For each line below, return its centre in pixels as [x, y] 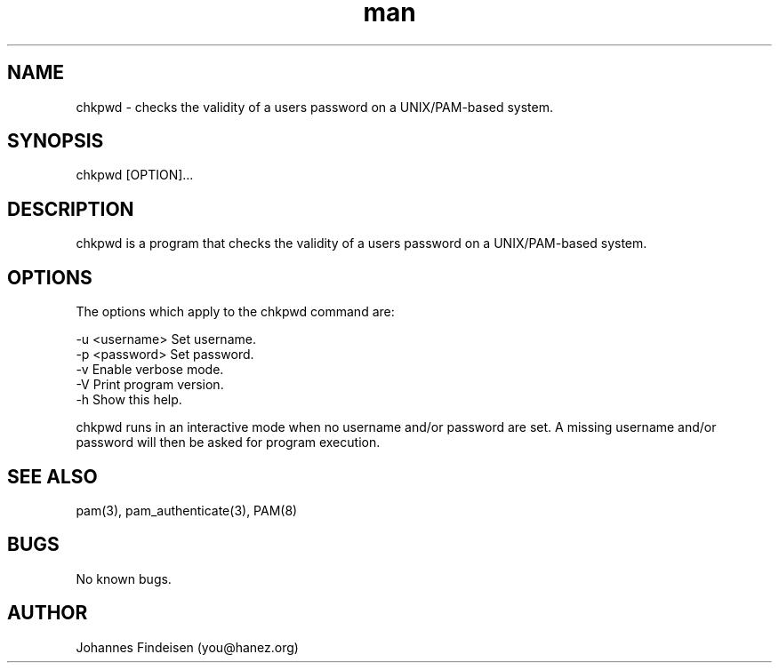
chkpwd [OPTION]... [135, 175]
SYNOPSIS [56, 141]
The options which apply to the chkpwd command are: [235, 312]
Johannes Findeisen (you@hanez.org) [187, 647]
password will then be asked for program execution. [228, 443]
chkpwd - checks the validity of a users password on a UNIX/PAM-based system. [315, 107]
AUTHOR [48, 613]
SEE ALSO [52, 476]
